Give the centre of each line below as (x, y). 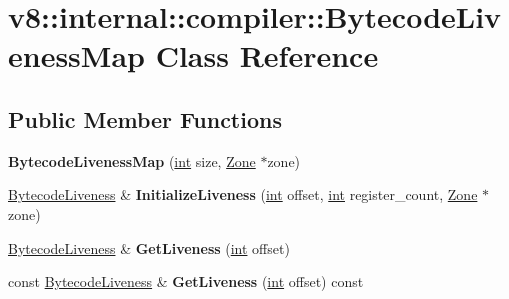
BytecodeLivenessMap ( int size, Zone (132, 160)
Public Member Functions (145, 118)
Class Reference (267, 55)
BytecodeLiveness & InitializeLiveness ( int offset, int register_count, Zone (243, 194)
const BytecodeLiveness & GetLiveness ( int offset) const (186, 281)
